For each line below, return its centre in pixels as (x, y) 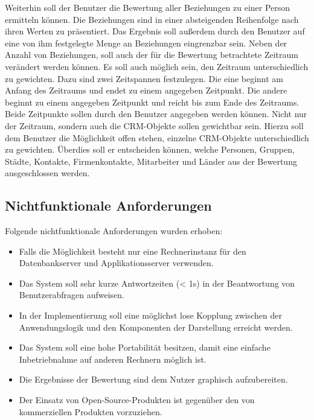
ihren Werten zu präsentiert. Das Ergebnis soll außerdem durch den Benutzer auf (155, 31)
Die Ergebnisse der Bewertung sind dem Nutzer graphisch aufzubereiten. (153, 379)
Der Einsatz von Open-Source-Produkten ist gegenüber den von (137, 400)
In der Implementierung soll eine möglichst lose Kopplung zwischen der (150, 315)
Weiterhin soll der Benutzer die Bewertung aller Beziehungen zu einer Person (148, 7)
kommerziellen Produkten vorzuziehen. (91, 411)
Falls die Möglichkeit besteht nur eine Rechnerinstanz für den (133, 251)
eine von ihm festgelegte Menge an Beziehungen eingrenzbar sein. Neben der (146, 43)
